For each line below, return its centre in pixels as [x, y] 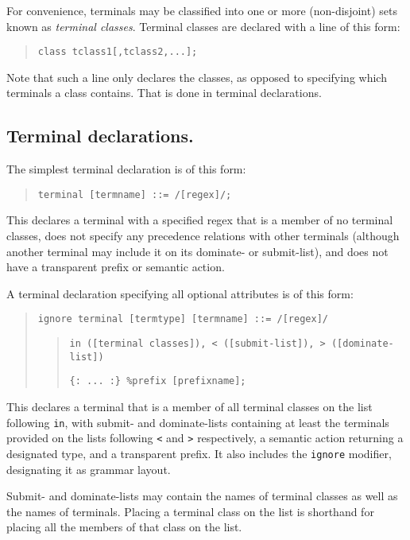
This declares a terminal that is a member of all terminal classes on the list [190, 407]
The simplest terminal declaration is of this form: [126, 169]
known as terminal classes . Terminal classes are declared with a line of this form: [203, 26]
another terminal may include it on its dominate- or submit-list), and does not [197, 251]
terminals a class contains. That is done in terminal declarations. [164, 93]
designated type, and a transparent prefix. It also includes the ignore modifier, [199, 453]
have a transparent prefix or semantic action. [116, 267]
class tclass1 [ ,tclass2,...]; [118, 52]
